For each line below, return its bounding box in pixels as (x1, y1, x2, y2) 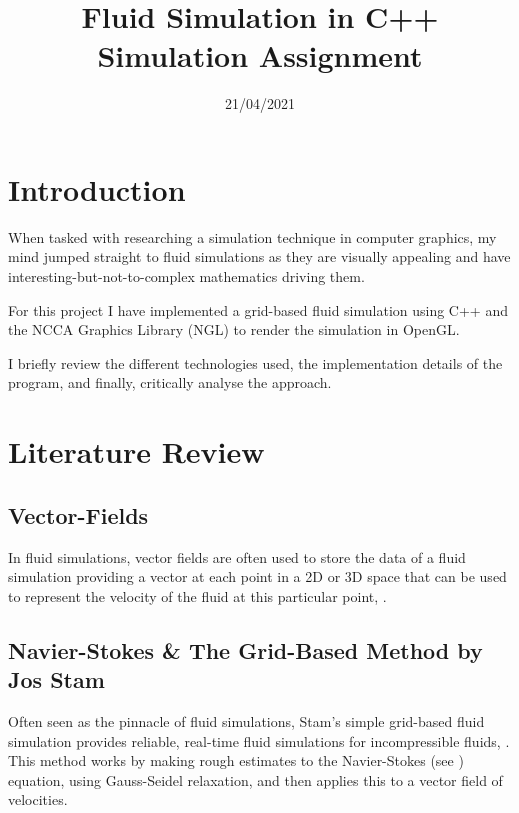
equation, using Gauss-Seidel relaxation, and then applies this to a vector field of (8, 769, 503, 790)
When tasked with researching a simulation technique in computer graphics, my (8, 226, 497, 247)
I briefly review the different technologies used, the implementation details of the (8, 352, 503, 373)
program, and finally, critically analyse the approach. (8, 372, 332, 393)
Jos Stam (8, 664, 105, 695)
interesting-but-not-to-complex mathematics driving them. (8, 266, 365, 287)
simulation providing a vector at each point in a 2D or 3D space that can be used (8, 566, 507, 587)
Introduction (8, 168, 186, 209)
